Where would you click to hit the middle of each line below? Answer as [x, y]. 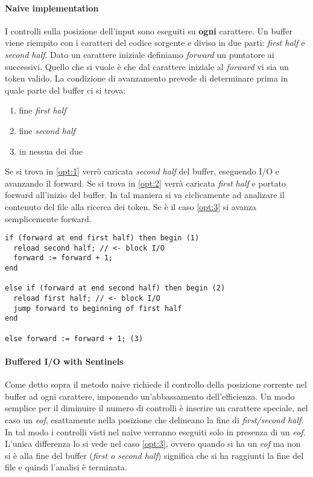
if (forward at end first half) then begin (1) [102, 238]
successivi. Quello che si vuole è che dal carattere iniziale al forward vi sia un [147, 66]
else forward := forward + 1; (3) [74, 338]
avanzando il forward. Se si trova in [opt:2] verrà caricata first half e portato [145, 183]
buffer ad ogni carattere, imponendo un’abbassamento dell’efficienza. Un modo [150, 396]
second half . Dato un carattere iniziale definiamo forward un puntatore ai [140, 54]
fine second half [47, 130]
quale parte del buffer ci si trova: [65, 90]
